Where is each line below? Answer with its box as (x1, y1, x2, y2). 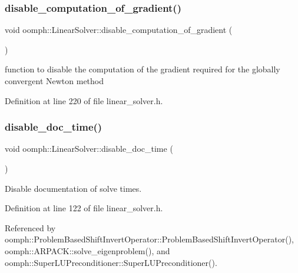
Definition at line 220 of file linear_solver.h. (5, 94, 163, 106)
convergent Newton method (5, 75, 104, 86)
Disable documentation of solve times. (5, 182, 142, 194)
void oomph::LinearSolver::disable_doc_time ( (5, 142, 173, 155)
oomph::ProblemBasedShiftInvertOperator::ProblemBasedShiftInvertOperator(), (5, 233, 294, 245)
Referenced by (5, 221, 56, 234)
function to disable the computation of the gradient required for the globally (5, 63, 280, 75)
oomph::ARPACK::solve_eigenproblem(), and (5, 244, 170, 257)
